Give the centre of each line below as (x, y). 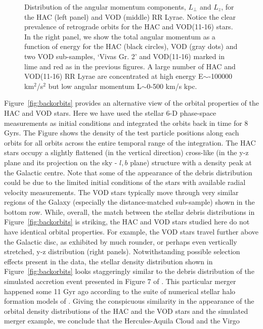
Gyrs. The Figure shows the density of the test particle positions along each (122, 133)
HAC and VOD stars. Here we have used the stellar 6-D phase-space (110, 112)
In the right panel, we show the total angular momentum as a (120, 36)
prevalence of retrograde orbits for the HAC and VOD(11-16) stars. (129, 27)
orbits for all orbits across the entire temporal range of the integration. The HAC (130, 142)
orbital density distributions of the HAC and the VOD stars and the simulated (126, 311)
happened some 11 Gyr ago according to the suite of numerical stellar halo (120, 291)
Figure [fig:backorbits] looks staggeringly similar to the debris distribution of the (129, 271)
